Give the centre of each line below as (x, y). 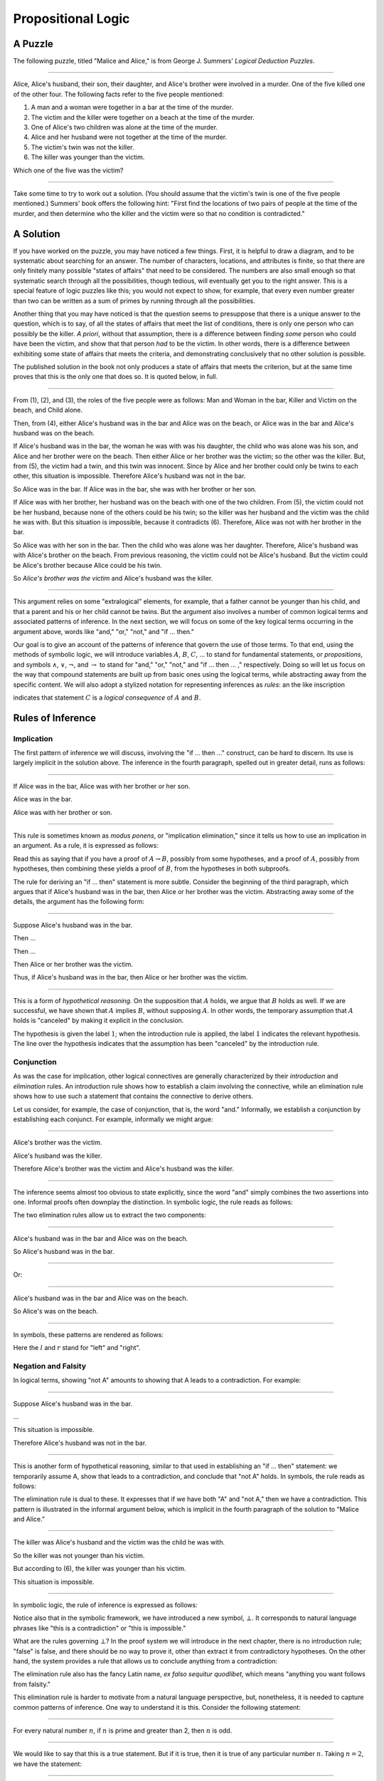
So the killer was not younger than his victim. (79, 1555)
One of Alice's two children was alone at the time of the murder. (124, 128)
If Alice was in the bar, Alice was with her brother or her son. (102, 786)
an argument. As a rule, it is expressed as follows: (86, 846)
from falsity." (32, 1684)
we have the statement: (47, 1764)
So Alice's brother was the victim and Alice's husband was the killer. (113, 578)
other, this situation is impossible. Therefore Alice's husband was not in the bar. (129, 476)
